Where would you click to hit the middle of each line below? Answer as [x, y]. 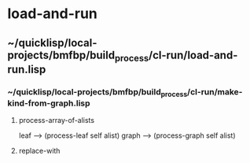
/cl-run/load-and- [193, 55]
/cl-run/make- [215, 91]
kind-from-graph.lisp [49, 103]
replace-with [39, 151]
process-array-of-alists [57, 120]
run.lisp [27, 69]
